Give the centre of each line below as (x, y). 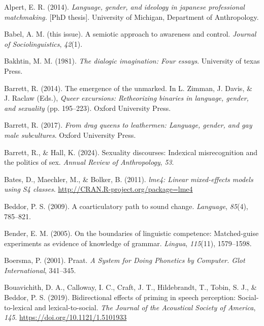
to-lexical (18, 307)
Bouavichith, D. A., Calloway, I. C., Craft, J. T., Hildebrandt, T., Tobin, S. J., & (130, 287)
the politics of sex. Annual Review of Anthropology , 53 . (89, 162)
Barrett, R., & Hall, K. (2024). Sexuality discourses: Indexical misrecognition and (131, 152)
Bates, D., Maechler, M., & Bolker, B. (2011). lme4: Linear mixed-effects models (129, 179)
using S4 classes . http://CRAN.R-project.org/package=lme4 (98, 189)
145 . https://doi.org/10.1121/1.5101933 (65, 317)
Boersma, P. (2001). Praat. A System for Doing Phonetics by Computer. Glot (125, 260)
